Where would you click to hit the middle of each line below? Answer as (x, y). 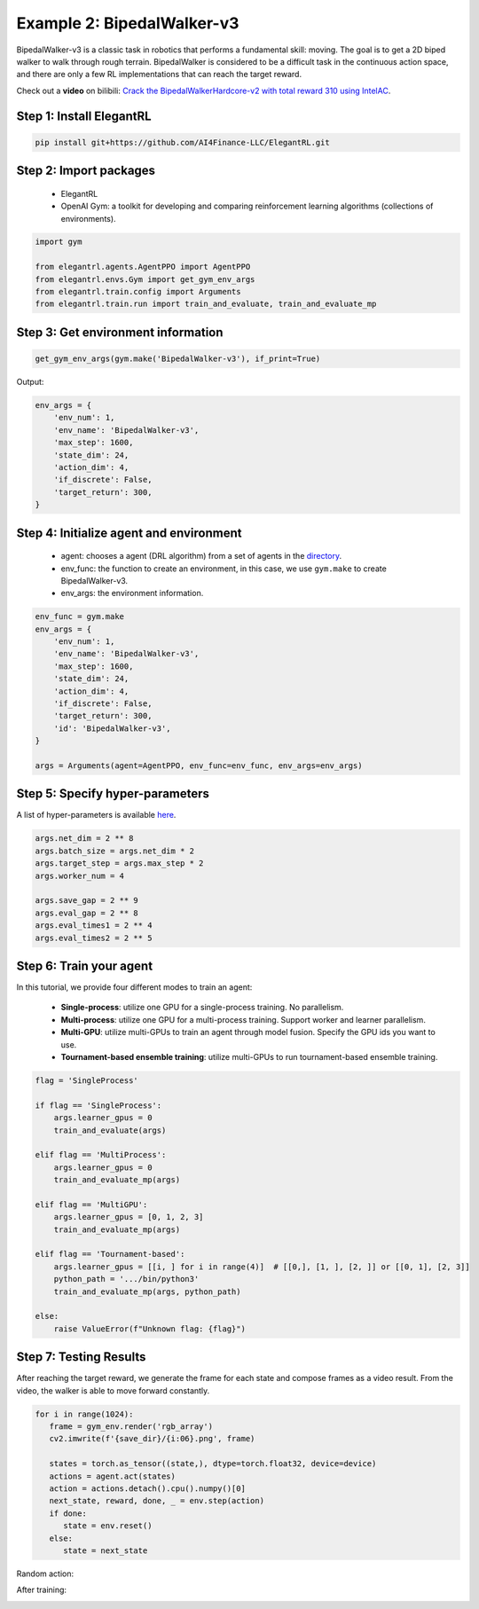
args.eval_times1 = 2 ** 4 (94, 926)
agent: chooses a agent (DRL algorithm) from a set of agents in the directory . (201, 556)
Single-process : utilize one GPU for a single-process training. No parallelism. (202, 1008)
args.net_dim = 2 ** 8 (84, 839)
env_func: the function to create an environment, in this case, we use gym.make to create (224, 569)
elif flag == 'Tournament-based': (110, 1254)
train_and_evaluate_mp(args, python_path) (147, 1291)
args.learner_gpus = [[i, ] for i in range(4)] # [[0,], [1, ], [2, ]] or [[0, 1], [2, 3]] (262, 1267)
